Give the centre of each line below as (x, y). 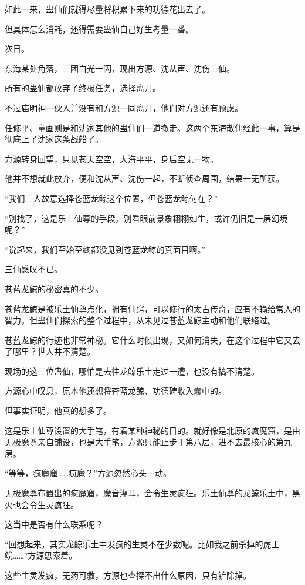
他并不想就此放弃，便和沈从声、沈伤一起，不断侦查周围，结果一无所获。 (144, 178)
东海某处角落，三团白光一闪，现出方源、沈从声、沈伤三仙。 (120, 68)
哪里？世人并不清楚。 (54, 351)
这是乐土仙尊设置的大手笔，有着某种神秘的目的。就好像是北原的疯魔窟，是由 (152, 430)
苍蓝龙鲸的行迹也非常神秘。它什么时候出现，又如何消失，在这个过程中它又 (148, 340)
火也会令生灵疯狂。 (42, 504)
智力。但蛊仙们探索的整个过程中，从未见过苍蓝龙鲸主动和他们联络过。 (140, 320)
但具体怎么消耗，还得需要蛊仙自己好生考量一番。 (99, 29)
